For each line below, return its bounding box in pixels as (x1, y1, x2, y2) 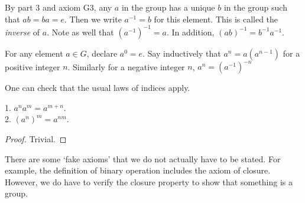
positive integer (5, 60, 60, 73)
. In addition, (166, 25, 215, 38)
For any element (5, 47, 63, 59)
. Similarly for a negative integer (67, 60, 185, 73)
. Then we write (64, 12, 122, 25)
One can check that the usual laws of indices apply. (5, 81, 190, 94)
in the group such (223, 1, 287, 13)
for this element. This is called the (154, 12, 278, 25)
